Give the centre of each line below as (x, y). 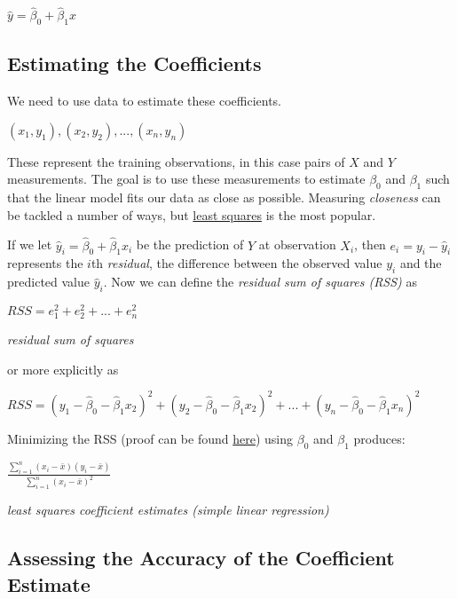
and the (421, 263)
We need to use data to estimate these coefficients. (145, 101)
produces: (379, 438)
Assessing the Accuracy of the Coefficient (201, 558)
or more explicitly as (63, 369)
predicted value (48, 282)
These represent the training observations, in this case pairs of (176, 161)
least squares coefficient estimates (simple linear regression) (168, 510)
